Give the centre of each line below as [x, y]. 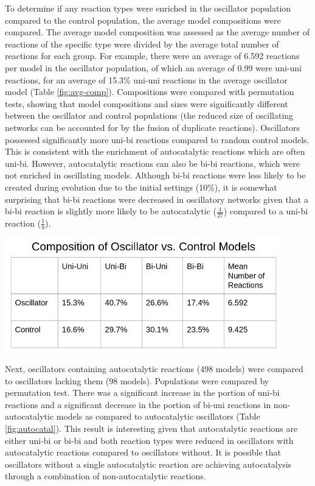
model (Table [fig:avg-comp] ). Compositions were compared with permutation [150, 92]
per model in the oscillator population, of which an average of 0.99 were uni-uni [153, 67]
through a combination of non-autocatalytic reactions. [106, 476]
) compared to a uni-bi [266, 211]
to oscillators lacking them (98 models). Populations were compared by [137, 380]
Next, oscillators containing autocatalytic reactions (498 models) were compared [154, 368]
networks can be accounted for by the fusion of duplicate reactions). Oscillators [153, 127]
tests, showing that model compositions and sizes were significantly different [147, 103]
